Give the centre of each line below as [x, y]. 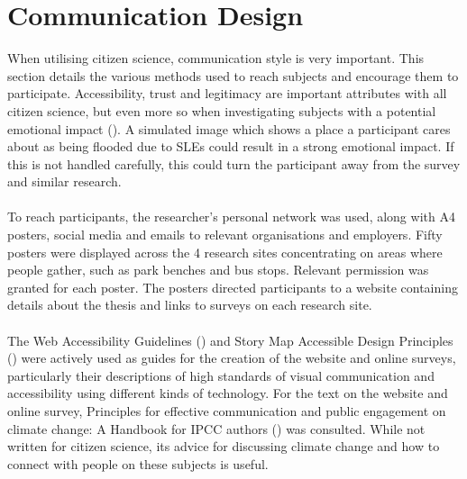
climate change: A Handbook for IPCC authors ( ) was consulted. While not [216, 428]
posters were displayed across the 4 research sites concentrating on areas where [225, 252]
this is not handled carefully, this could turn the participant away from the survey [234, 163]
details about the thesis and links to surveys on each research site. [190, 305]
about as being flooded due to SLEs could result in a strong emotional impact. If [231, 146]
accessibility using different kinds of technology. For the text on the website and [228, 393]
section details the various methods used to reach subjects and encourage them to [233, 75]
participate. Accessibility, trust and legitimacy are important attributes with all [227, 93]
